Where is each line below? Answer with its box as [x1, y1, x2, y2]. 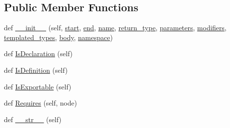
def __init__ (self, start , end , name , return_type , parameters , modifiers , [4, 22, 227, 33]
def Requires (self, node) [4, 98, 77, 108]
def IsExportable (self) [4, 81, 72, 91]
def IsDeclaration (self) [4, 48, 73, 59]
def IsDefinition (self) [4, 64, 68, 75]
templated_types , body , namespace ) [4, 32, 113, 42]
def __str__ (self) [4, 114, 62, 124]
